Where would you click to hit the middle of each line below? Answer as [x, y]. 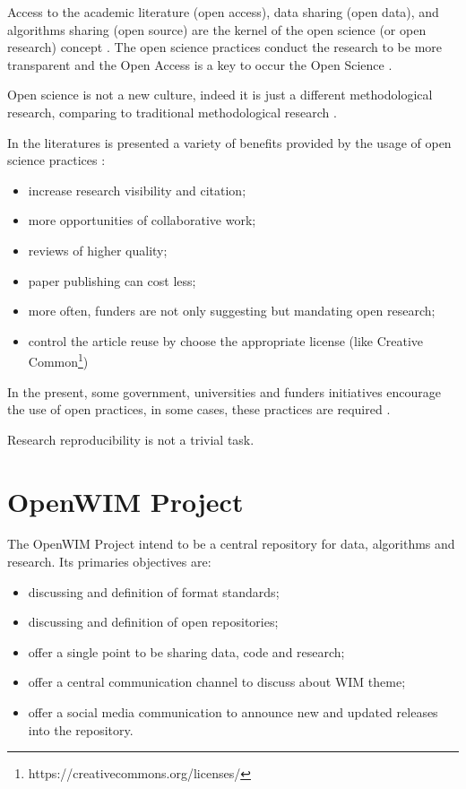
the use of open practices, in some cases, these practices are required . [199, 409]
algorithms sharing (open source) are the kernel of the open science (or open [217, 29]
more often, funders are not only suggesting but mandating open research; [232, 311]
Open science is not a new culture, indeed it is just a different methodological [220, 95]
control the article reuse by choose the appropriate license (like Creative [226, 340]
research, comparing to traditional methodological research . [172, 112]
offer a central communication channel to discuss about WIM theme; [217, 682]
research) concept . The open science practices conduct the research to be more [225, 47]
